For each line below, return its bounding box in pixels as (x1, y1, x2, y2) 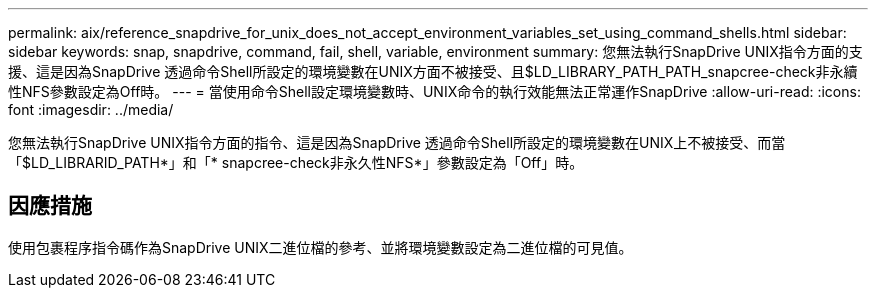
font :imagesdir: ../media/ (8, 101, 174, 118)
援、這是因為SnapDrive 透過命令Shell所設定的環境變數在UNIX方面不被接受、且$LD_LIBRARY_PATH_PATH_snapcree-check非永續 (8, 63, 858, 80)
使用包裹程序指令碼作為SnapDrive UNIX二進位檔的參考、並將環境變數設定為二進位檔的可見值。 (8, 238, 633, 256)
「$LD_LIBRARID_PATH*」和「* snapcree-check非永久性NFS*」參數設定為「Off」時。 (8, 154, 584, 171)
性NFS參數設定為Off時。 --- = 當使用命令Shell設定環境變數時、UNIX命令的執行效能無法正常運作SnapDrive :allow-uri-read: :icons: (8, 83, 861, 100)
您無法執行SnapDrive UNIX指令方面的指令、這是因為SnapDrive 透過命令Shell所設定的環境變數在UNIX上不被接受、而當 (8, 134, 786, 151)
